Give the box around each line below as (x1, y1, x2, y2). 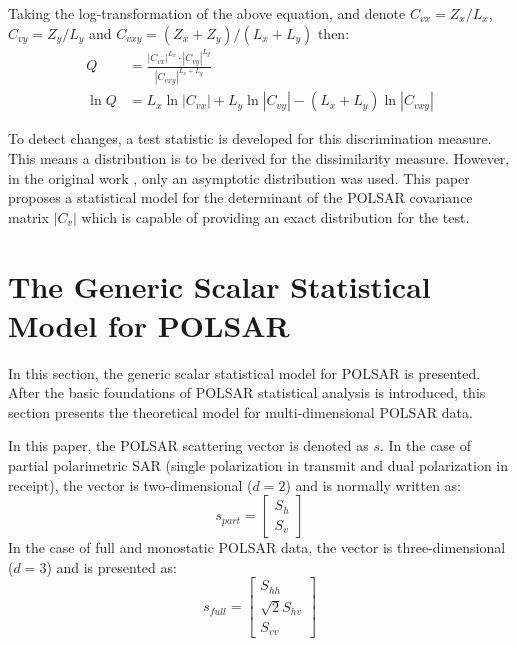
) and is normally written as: (285, 474, 462, 495)
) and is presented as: (46, 556, 177, 577)
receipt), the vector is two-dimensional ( (8, 474, 253, 495)
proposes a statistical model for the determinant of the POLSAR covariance (8, 187, 473, 208)
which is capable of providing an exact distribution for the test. (81, 206, 470, 227)
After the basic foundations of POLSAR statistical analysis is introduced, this (8, 382, 486, 403)
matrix (8, 206, 49, 227)
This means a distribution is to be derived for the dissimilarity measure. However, (8, 148, 510, 168)
